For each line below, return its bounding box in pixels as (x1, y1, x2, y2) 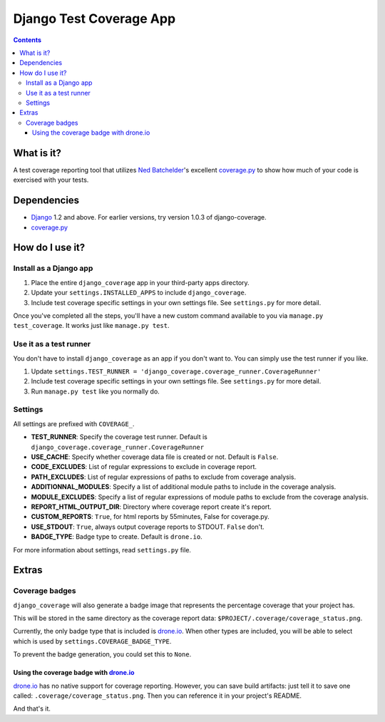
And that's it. (13, 704, 51, 713)
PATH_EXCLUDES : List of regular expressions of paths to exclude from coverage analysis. (31, 473, 296, 481)
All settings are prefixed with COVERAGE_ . (13, 419, 135, 428)
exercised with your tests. (13, 175, 89, 185)
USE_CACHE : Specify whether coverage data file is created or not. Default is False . (31, 453, 279, 461)
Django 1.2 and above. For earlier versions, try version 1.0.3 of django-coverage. (31, 213, 267, 222)
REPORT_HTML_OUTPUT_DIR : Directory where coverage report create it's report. (31, 502, 272, 511)
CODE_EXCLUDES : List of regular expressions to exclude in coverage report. (31, 463, 257, 471)
